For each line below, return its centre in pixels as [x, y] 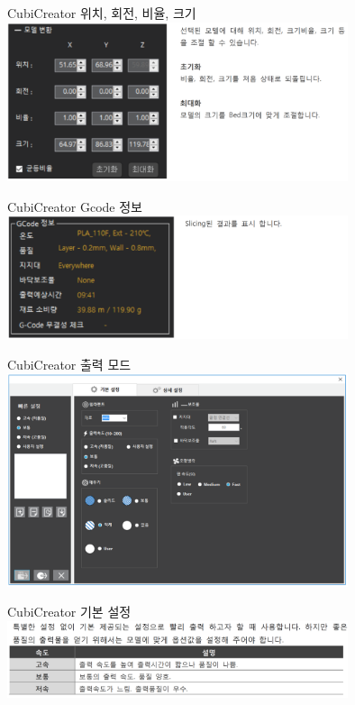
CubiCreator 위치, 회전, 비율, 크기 [102, 13]
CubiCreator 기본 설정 [69, 612]
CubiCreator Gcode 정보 [75, 206]
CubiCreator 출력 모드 [69, 364]
